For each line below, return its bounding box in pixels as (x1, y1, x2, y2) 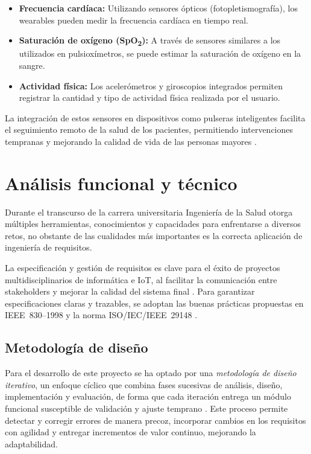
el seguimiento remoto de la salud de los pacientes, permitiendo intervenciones (5, 123, 294, 136)
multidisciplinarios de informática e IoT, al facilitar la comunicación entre (5, 273, 277, 286)
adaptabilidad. (5, 437, 58, 450)
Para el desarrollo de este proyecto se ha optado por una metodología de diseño (5, 366, 297, 379)
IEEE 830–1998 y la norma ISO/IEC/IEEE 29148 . (5, 309, 198, 321)
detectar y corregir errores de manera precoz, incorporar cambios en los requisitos (5, 414, 306, 426)
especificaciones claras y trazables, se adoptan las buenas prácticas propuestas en (5, 296, 304, 309)
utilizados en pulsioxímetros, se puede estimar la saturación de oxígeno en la (19, 47, 301, 60)
